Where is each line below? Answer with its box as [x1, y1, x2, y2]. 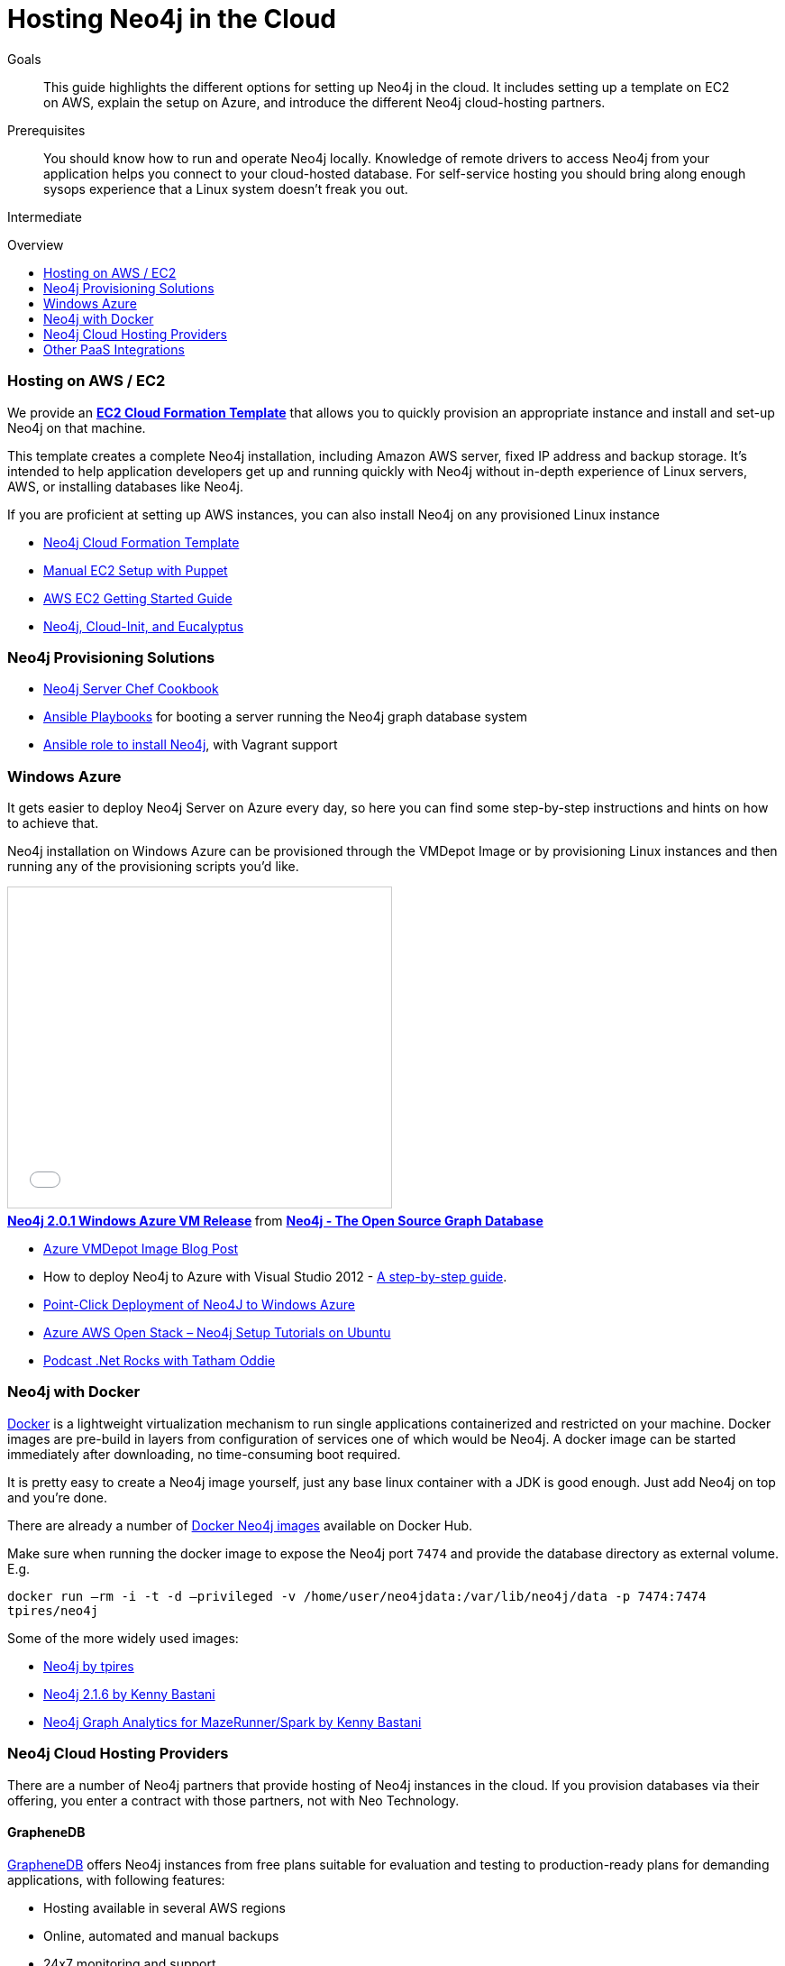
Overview [7, 236, 64, 253]
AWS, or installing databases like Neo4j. [7, 478, 243, 494]
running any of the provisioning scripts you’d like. [7, 859, 299, 874]
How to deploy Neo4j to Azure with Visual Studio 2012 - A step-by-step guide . [43, 1269, 507, 1284]
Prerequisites [7, 122, 86, 138]
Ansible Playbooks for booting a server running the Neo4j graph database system [43, 709, 528, 725]
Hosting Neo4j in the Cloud [7, 4, 336, 34]
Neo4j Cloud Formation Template [43, 534, 240, 550]
